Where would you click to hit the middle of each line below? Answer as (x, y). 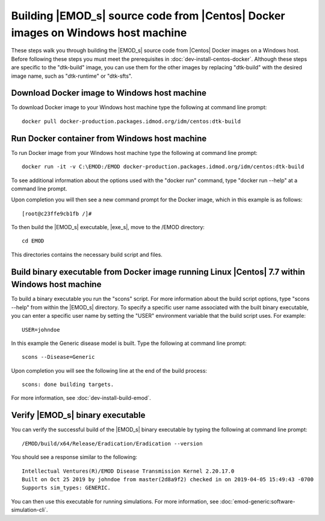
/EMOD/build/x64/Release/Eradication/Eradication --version (112, 444)
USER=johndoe (41, 330)
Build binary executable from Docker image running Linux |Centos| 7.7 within (158, 272)
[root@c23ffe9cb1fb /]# (57, 213)
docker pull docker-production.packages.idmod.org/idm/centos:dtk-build (131, 121)
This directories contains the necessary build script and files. (87, 254)
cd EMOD (33, 241)
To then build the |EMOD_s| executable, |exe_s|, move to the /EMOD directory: (108, 227)
